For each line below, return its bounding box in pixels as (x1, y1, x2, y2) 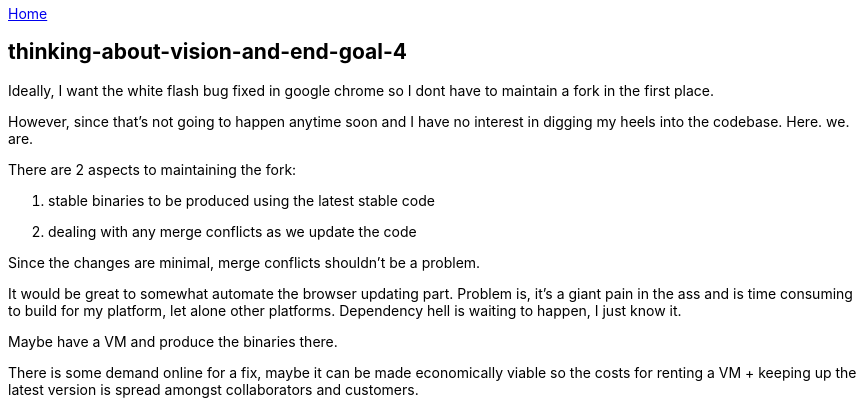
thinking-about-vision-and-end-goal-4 (8, 39, 407, 65)
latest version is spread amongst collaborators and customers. (8, 380, 419, 398)
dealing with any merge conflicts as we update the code (48, 222, 417, 240)
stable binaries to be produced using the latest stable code (48, 191, 435, 209)
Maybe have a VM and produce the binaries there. (8, 332, 338, 350)
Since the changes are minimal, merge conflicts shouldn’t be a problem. (8, 253, 481, 271)
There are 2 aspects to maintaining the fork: (8, 160, 297, 178)
